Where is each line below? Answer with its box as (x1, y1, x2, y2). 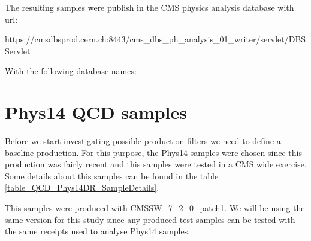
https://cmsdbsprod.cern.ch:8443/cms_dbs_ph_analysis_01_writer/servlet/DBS (5, 33, 306, 45)
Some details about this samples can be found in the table (5, 169, 219, 182)
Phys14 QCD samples (5, 100, 187, 124)
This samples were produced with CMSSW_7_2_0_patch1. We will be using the (5, 202, 305, 214)
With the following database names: (5, 65, 137, 77)
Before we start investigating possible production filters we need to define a (5, 135, 281, 147)
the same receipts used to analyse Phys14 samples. (5, 225, 191, 237)
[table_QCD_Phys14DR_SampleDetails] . (5, 181, 159, 194)
